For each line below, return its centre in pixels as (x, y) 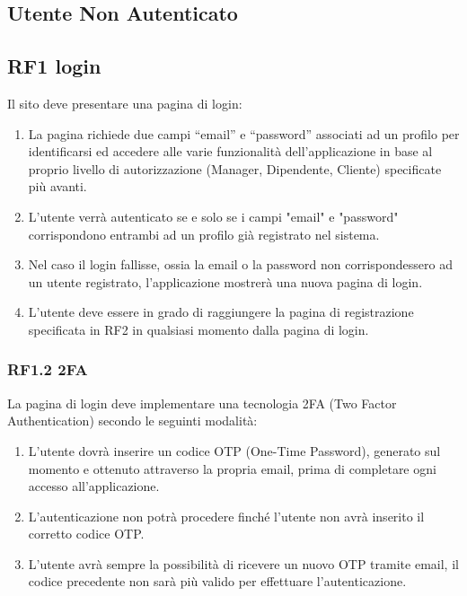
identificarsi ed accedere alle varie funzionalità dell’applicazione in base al (230, 151)
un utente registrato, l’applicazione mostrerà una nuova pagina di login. (225, 281)
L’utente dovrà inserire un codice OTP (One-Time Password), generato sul (234, 450)
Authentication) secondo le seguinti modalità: (132, 421)
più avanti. (57, 186)
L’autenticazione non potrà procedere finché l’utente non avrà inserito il (226, 516)
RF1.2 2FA (48, 369)
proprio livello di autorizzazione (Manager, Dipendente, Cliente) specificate (235, 168)
